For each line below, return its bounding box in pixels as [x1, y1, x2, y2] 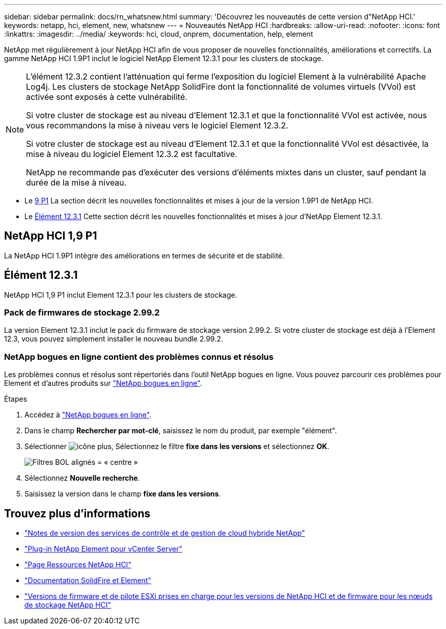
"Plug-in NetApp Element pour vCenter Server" [24, 544, 182, 554]
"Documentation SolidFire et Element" [24, 576, 152, 585]
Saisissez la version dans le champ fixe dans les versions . [24, 489, 221, 499]
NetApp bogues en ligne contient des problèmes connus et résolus [4, 351, 274, 362]
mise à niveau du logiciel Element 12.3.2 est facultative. [26, 149, 237, 159]
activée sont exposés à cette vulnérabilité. [26, 92, 187, 102]
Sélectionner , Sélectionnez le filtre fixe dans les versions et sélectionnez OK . [24, 442, 329, 451]
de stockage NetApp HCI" [24, 600, 111, 610]
